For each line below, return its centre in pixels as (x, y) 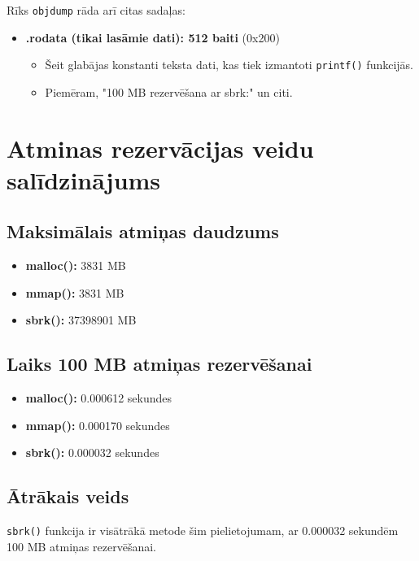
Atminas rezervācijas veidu (160, 148)
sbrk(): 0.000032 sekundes (92, 452)
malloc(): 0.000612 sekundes (99, 398)
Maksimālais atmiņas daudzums (143, 231)
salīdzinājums (84, 179)
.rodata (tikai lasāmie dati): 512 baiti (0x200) (153, 37)
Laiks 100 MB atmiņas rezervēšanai (159, 364)
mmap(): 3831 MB (75, 292)
